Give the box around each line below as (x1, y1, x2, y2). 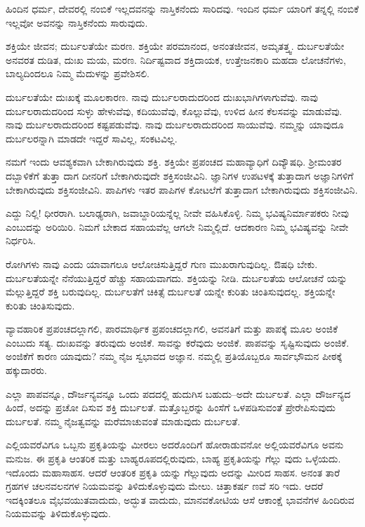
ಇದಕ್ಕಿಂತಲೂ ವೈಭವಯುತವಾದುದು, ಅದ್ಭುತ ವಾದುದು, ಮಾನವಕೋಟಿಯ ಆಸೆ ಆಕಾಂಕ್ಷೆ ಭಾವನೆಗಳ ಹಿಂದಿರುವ (6, 492, 354, 507)
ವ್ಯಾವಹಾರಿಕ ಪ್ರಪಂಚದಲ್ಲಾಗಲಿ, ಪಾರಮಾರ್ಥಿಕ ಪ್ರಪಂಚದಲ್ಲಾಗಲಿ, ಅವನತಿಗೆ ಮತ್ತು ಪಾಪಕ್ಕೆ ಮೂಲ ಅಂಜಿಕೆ (6, 321, 338, 336)
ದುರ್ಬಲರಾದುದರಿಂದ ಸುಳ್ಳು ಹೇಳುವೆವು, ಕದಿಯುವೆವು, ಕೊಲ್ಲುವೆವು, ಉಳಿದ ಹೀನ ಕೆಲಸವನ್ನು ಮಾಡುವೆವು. (6, 103, 343, 118)
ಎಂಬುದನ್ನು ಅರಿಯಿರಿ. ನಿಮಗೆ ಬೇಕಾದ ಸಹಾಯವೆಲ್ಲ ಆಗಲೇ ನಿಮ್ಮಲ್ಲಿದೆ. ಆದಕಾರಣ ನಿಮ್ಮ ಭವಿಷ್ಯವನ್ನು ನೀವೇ (6, 219, 349, 234)
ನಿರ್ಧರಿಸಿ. (6, 233, 36, 248)
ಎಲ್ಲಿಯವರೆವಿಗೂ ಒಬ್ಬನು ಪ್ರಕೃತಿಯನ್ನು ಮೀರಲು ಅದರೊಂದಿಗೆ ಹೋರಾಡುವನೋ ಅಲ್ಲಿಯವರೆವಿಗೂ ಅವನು (6, 437, 344, 452)
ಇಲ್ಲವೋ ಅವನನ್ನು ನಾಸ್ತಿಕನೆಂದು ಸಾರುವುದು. (6, 15, 148, 29)
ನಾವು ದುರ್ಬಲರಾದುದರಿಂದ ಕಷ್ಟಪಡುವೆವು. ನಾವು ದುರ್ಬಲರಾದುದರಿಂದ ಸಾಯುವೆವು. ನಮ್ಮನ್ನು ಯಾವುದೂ (6, 117, 344, 132)
